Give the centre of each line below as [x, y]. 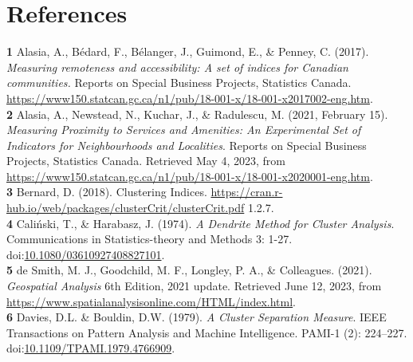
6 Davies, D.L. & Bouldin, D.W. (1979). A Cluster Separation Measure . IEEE [197, 317]
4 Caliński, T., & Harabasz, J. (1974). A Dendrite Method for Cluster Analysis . [201, 223]
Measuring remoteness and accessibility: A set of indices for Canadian [177, 67]
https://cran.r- [247, 192]
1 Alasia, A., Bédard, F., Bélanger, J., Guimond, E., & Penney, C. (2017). [188, 51]
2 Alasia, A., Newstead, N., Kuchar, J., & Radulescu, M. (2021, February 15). [197, 114]
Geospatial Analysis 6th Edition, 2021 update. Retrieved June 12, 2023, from [194, 286]
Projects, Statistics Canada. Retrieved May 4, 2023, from [146, 161]
